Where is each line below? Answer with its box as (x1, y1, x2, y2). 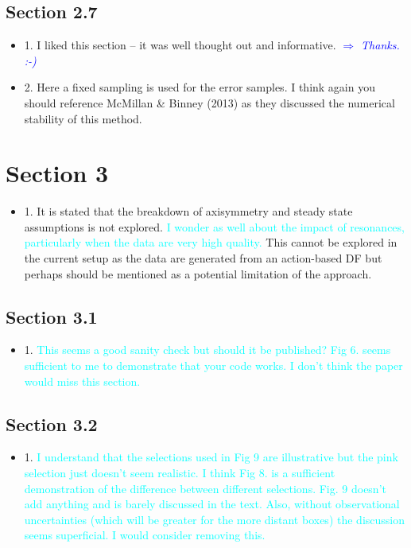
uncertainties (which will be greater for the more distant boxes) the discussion (24, 511, 405, 527)
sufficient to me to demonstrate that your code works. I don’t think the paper (24, 357, 403, 374)
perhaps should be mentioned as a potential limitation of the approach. (24, 265, 372, 282)
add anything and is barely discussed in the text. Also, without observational (24, 496, 400, 512)
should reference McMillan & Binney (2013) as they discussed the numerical (24, 94, 395, 111)
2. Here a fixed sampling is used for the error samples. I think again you (24, 79, 375, 95)
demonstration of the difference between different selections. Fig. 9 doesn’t (24, 480, 386, 496)
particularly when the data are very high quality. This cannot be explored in (24, 234, 397, 251)
